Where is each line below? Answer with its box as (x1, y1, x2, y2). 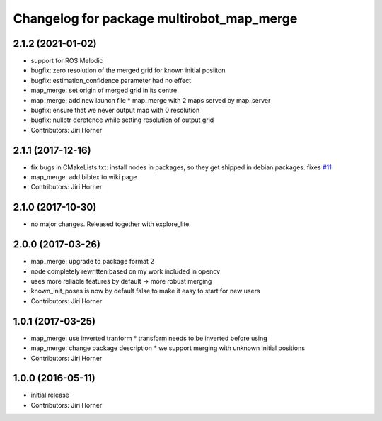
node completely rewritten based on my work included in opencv (30, 266, 221, 276)
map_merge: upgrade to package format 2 (30, 257, 155, 266)
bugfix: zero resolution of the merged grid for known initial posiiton (30, 66, 226, 74)
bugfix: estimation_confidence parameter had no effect (30, 76, 192, 84)
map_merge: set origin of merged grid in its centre (30, 86, 178, 95)
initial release (30, 391, 70, 400)
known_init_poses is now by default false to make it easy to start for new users (30, 287, 261, 296)
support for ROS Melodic (30, 57, 103, 65)
